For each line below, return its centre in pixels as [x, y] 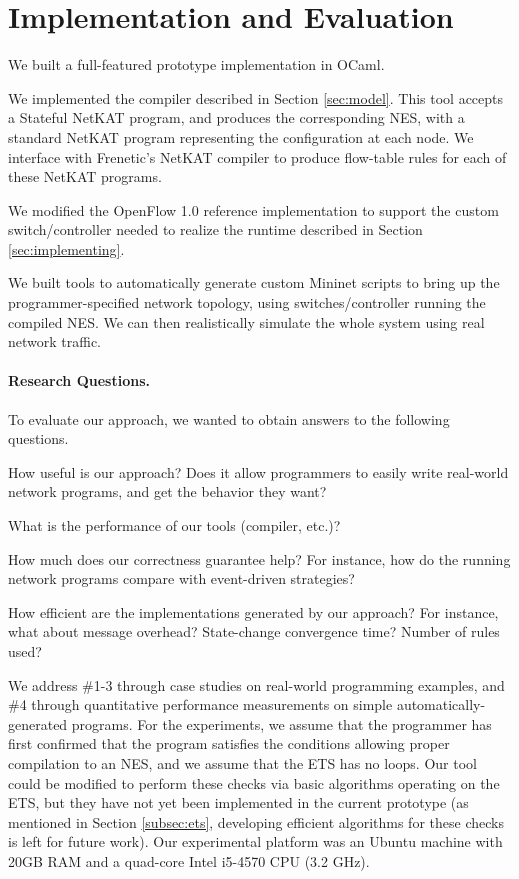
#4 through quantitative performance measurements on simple [200, 704]
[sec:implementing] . [66, 248]
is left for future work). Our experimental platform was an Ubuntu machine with [255, 841]
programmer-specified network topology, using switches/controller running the [247, 302]
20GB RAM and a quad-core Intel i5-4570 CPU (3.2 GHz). [189, 860]
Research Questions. [79, 380]
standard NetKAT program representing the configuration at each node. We [241, 136]
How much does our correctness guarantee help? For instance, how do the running [259, 558]
